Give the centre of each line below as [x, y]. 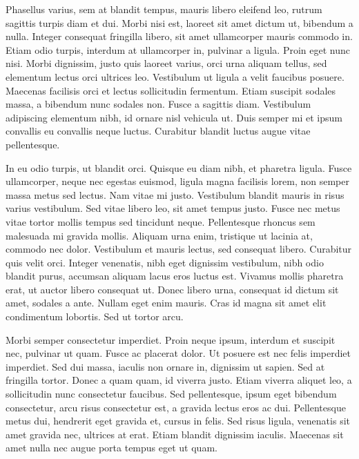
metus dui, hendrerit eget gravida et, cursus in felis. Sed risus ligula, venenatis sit [178, 421]
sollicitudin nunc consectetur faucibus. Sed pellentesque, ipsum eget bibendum [171, 394]
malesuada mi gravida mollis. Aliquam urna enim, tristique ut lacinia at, [159, 235]
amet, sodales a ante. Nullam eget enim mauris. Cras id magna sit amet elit [166, 303]
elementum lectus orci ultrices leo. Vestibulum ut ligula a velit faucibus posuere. [175, 76]
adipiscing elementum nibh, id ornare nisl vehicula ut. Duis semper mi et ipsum [174, 117]
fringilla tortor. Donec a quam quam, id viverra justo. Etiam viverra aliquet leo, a [179, 380]
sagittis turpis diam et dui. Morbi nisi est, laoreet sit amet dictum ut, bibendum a [179, 22]
